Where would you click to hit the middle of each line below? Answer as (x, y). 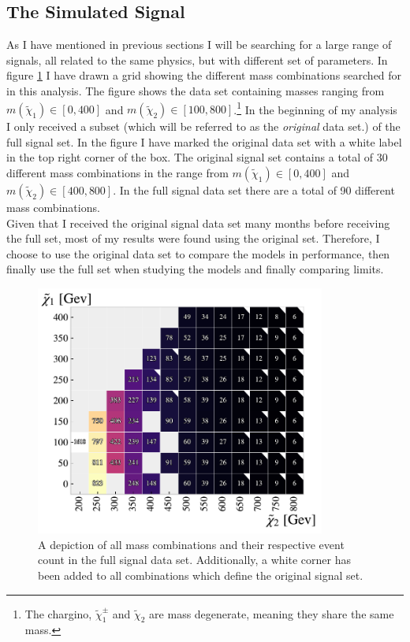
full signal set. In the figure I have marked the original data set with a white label (204, 141)
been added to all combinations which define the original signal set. (201, 575)
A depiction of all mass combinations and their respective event (191, 544)
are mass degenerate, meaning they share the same (272, 613)
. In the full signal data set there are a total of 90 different (254, 190)
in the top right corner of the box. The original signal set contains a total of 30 (197, 157)
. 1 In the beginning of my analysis (315, 108)
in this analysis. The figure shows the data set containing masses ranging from (196, 90)
